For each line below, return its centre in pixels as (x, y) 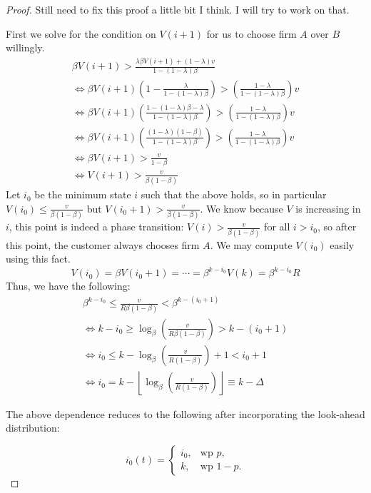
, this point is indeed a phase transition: (96, 227)
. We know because (242, 208)
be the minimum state (83, 194)
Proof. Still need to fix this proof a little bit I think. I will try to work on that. (178, 9)
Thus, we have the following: (68, 286)
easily (342, 244)
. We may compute (251, 244)
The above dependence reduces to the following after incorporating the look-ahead (185, 413)
